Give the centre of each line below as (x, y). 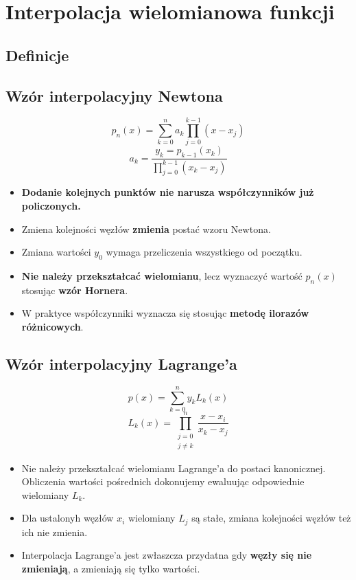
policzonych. (51, 206)
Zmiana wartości (56, 252)
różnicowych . (52, 327)
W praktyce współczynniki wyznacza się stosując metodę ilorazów (165, 313)
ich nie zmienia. (55, 532)
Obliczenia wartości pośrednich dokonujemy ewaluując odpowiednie (163, 481)
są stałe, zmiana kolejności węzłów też (271, 518)
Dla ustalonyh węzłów (68, 518)
